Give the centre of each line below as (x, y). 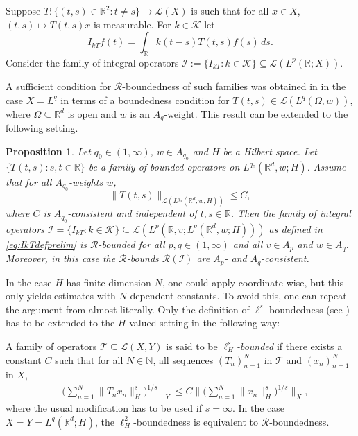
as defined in (296, 228)
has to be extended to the (60, 323)
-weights (86, 182)
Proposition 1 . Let (48, 151)
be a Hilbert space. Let (270, 151)
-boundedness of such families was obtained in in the (234, 86)
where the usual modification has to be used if (104, 408)
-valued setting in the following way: (203, 323)
